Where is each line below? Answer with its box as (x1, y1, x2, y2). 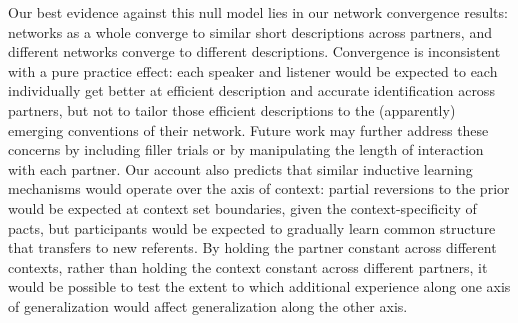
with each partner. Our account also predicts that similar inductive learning (8, 158, 473, 179)
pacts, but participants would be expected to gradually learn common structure (8, 217, 496, 238)
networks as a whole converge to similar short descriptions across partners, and (8, 21, 492, 42)
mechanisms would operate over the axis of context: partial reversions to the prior (8, 178, 510, 199)
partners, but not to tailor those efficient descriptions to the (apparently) (8, 99, 456, 120)
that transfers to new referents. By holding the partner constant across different (8, 237, 497, 258)
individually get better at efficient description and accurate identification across (8, 80, 495, 101)
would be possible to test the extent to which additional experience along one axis (8, 276, 511, 297)
